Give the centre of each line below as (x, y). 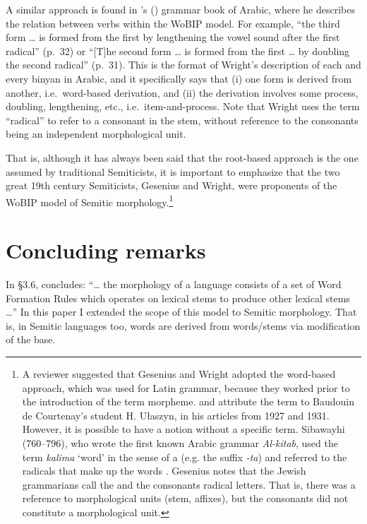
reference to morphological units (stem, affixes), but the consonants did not (185, 498)
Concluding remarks (106, 250)
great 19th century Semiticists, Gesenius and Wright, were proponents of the (172, 185)
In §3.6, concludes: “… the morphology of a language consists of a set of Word (174, 284)
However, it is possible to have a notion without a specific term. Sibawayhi (183, 429)
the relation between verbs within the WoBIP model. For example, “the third (173, 23)
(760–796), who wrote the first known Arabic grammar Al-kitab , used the (180, 443)
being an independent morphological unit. (96, 134)
